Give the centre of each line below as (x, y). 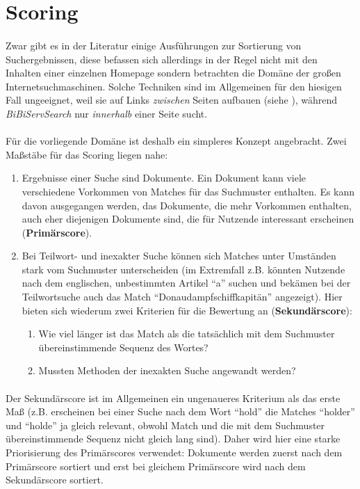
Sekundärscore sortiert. (55, 480)
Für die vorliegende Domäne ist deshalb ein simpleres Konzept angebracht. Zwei (176, 141)
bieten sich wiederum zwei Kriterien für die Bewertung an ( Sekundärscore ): (187, 310)
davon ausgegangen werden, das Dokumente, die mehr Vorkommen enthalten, (187, 205)
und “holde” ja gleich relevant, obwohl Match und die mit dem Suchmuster (165, 425)
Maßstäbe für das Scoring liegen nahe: (87, 154)
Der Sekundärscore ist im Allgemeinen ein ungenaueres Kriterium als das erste (173, 398)
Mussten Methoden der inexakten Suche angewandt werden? (167, 370)
